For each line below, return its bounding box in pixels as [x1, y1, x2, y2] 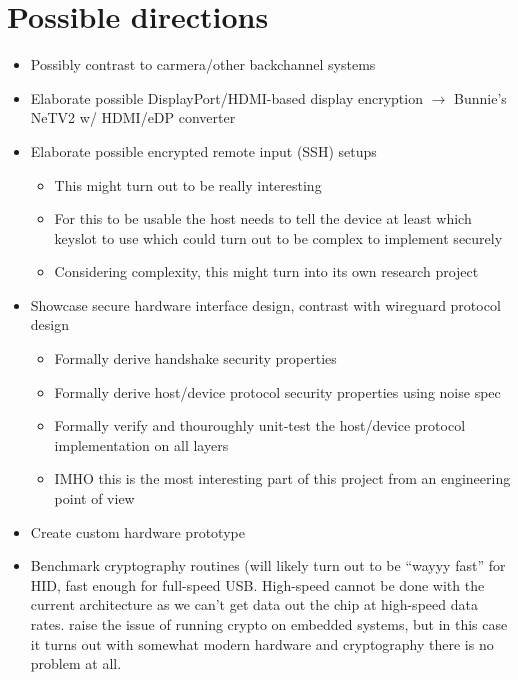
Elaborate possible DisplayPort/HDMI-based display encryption [30, 87, 423, 108]
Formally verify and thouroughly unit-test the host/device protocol [54, 415, 466, 436]
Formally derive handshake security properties [54, 348, 337, 369]
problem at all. [30, 653, 122, 674]
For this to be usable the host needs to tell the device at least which [54, 208, 472, 229]
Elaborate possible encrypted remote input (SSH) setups [30, 140, 377, 161]
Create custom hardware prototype [30, 521, 245, 542]
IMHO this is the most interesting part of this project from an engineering [54, 468, 511, 489]
